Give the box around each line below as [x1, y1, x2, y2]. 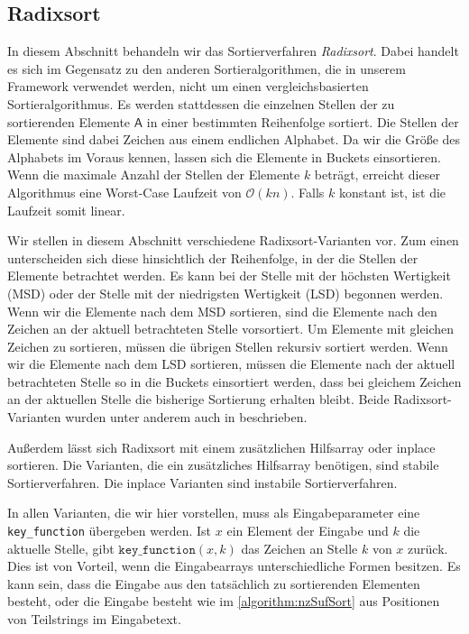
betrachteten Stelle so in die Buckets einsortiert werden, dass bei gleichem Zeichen [7, 372, 462, 391]
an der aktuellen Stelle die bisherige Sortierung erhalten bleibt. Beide [7, 390, 390, 409]
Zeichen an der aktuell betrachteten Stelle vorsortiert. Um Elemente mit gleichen [7, 319, 455, 338]
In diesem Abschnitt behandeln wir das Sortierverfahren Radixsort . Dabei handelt [7, 41, 459, 60]
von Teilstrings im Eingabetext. [7, 610, 181, 629]
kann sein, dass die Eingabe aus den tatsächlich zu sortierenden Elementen [7, 574, 420, 593]
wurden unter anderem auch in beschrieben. [65, 408, 308, 427]
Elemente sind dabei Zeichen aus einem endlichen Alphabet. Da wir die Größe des [7, 130, 461, 149]
